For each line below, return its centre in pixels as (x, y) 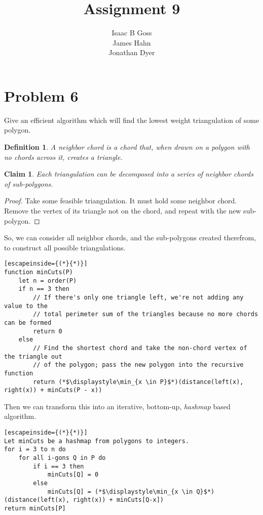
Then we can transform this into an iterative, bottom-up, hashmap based (117, 406)
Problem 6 (41, 95)
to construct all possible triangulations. (65, 247)
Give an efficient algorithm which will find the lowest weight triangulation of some (132, 120)
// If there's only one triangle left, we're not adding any (138, 297)
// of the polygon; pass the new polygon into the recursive (138, 365)
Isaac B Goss (132, 33)
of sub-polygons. (29, 183)
